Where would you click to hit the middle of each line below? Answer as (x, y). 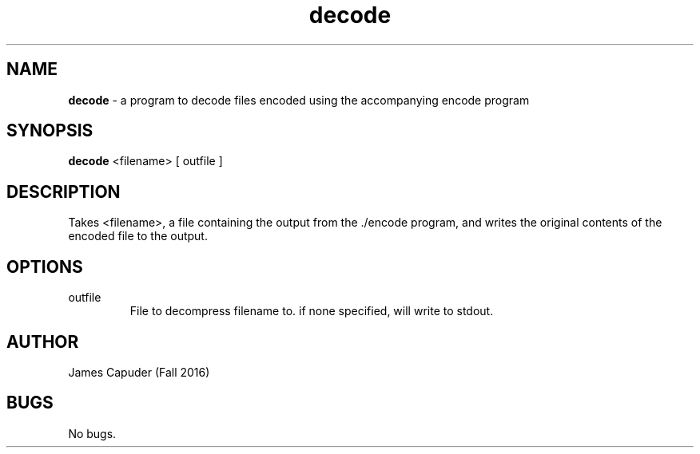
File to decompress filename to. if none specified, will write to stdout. (312, 311)
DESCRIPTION (64, 191)
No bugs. (92, 433)
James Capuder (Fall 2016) (139, 372)
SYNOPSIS (50, 131)
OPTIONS (45, 266)
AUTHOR (43, 341)
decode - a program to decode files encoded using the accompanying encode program (299, 100)
